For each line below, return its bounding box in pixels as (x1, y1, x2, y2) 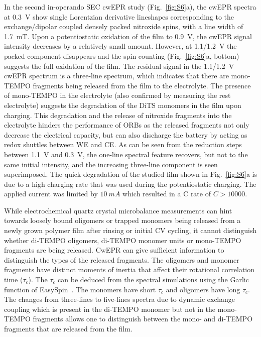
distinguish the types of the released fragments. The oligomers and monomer (4, 254, 239, 265)
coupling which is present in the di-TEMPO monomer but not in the (4, 303, 216, 314)
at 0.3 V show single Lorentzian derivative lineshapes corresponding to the (4, 11, 234, 22)
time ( (4, 274, 23, 285)
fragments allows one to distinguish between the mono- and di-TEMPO (33, 313, 253, 324)
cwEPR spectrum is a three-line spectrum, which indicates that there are (4, 70, 229, 81)
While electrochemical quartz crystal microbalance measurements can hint (4, 205, 232, 215)
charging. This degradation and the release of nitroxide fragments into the (4, 109, 232, 120)
